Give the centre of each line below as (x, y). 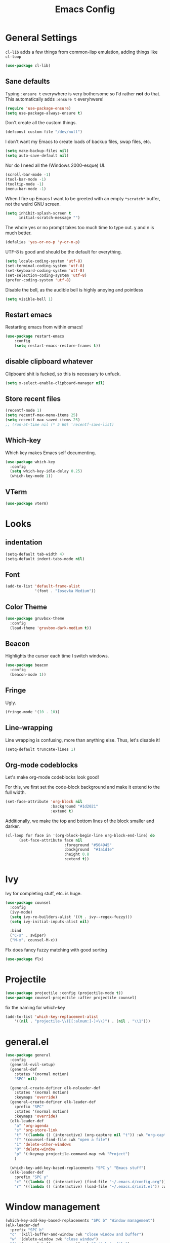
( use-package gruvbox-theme (35, 618)
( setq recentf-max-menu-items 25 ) (42, 415)
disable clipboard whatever (49, 362)
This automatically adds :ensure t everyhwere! (54, 99)
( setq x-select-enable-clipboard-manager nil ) (55, 383)
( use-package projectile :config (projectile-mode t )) (64, 993)
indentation (24, 543)
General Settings (41, 38)
